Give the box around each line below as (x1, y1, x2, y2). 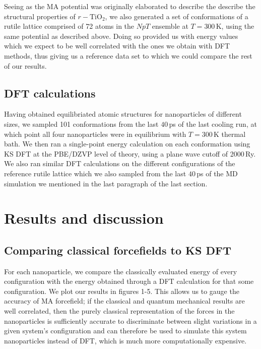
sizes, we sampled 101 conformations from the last (4, 118, 159, 129)
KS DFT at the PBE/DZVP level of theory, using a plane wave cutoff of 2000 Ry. (4, 148, 256, 159)
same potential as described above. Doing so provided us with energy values (4, 30, 238, 41)
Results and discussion (4, 208, 164, 228)
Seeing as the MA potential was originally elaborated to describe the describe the (4, 1, 255, 11)
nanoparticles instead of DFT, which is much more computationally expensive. (4, 335, 247, 345)
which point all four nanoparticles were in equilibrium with (4, 128, 186, 139)
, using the (221, 21, 254, 31)
